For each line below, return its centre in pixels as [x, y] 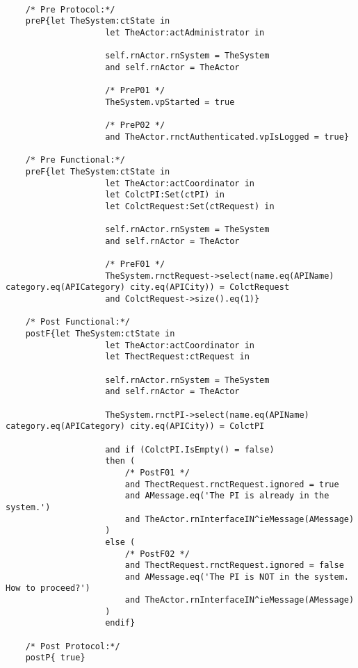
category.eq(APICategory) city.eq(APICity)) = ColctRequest [148, 287]
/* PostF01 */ [157, 472]
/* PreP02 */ [135, 125]
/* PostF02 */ [157, 554]
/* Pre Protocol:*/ [70, 9]
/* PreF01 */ [135, 264]
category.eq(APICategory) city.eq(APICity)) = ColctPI [135, 426]
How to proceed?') [48, 588]
